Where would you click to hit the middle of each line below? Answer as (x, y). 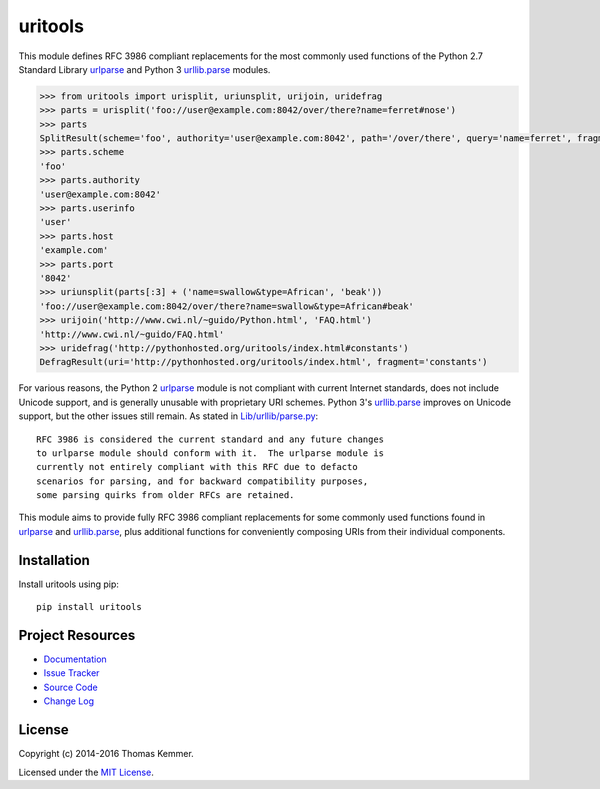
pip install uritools (89, 607)
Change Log (69, 701)
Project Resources (77, 635)
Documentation (75, 659)
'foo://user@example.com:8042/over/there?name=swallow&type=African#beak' (227, 306)
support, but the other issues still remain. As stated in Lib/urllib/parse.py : (168, 416)
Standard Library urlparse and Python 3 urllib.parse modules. (144, 69)
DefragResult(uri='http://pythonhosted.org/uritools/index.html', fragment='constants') (264, 362)
